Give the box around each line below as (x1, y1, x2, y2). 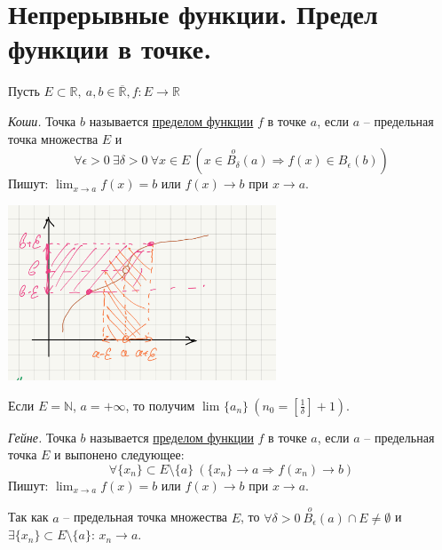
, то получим (125, 395, 195, 414)
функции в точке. (8, 30, 212, 67)
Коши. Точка (8, 111, 76, 130)
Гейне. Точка (8, 427, 76, 446)
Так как (8, 507, 49, 526)
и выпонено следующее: (54, 445, 185, 464)
